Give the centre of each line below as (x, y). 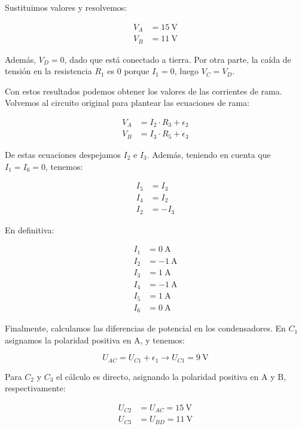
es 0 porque (128, 71)
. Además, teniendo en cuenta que (209, 154)
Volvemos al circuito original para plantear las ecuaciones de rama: (127, 103)
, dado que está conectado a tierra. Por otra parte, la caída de (178, 59)
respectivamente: (35, 388)
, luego (187, 71)
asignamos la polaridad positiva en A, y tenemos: (95, 340)
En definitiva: (30, 229)
